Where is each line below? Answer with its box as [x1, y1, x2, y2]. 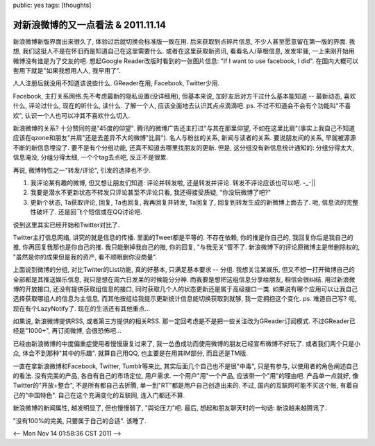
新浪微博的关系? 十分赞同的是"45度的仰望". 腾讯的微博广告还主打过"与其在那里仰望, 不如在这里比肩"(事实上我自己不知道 [12, 124, 356, 132]
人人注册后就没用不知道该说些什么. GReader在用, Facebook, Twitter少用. [12, 79, 220, 87]
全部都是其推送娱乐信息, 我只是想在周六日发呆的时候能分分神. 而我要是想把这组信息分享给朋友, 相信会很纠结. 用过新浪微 [12, 275, 356, 284]
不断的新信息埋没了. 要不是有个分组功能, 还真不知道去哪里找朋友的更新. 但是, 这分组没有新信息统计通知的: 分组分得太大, [12, 143, 354, 152]
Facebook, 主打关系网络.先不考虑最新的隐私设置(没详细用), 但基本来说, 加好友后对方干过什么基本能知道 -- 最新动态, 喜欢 [12, 92, 356, 100]
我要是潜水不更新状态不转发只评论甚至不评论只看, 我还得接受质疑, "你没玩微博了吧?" [30, 188, 272, 197]
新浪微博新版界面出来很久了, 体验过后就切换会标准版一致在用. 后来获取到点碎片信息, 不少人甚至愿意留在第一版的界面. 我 [12, 37, 356, 45]
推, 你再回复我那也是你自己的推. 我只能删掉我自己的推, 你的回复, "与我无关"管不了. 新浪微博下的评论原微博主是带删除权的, [12, 243, 360, 251]
